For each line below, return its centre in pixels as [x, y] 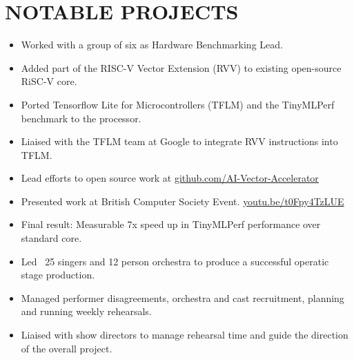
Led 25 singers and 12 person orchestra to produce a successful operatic [175, 261]
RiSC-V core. [49, 81]
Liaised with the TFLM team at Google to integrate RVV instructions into [179, 141]
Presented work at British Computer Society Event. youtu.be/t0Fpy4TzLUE [183, 201]
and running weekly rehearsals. [86, 311]
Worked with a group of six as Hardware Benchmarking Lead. [152, 45]
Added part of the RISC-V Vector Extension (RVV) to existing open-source [181, 67]
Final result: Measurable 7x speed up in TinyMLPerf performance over [171, 224]
